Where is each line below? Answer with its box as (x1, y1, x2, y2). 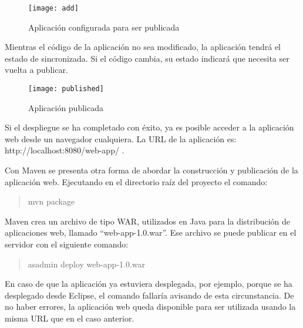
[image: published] (28, 85, 104, 93)
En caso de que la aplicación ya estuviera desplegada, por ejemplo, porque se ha (5, 277, 292, 290)
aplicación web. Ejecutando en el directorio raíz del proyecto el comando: (5, 175, 268, 188)
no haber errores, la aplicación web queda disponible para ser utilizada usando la (5, 300, 296, 313)
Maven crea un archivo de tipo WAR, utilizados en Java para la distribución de (5, 215, 291, 227)
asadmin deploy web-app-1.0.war (28, 257, 146, 270)
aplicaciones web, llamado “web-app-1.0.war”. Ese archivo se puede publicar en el (5, 226, 297, 239)
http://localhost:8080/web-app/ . (5, 144, 124, 156)
